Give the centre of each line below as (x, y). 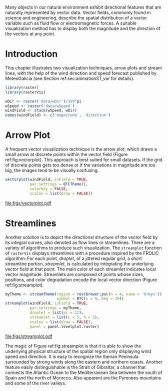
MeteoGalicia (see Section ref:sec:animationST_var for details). (70, 78)
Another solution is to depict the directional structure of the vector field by (81, 237)
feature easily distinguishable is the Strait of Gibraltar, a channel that (75, 367)
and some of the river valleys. (36, 383)
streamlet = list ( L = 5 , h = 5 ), (64, 317)
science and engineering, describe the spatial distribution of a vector (76, 18)
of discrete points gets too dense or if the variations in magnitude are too (80, 165)
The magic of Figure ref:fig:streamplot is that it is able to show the (73, 346)
